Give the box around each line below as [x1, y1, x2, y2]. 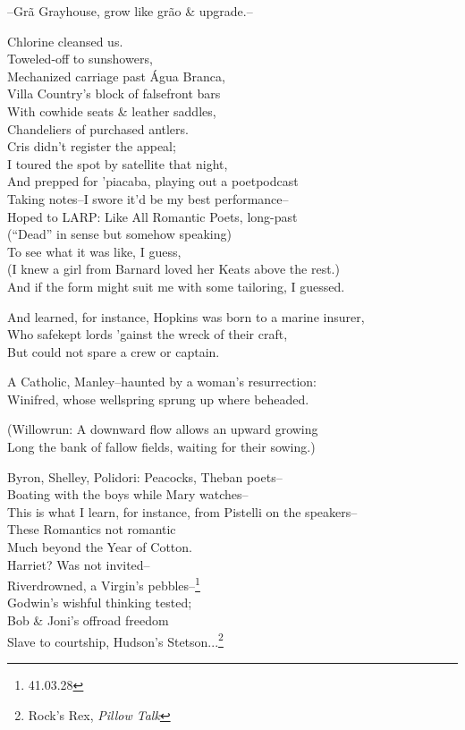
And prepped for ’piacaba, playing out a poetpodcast [7, 172, 299, 191]
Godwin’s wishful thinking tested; [7, 593, 192, 612]
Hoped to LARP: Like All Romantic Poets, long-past [7, 207, 298, 225]
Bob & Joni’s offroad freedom [7, 611, 169, 630]
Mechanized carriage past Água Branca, [7, 66, 225, 85]
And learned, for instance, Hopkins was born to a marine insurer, [7, 307, 365, 326]
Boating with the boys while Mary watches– [7, 485, 249, 504]
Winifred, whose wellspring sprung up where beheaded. [7, 389, 309, 408]
